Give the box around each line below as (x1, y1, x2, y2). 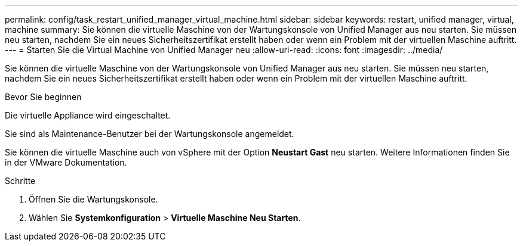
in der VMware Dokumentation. (5, 157, 127, 167)
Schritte (5, 176, 36, 186)
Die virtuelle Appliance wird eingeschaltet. (5, 110, 171, 120)
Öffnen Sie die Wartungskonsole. (29, 194, 158, 204)
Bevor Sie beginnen (5, 92, 82, 102)
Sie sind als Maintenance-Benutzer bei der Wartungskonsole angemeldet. (5, 129, 294, 139)
